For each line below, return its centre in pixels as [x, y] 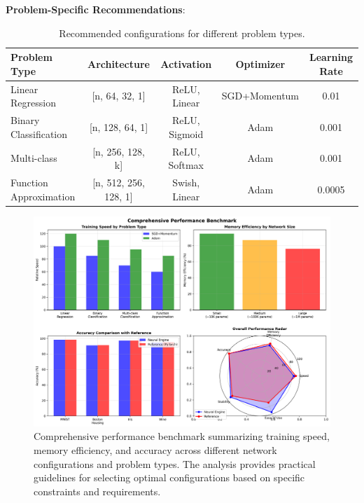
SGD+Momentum [260, 96]
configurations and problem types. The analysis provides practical [175, 463]
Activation [186, 63]
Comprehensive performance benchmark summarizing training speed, [182, 436]
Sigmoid [186, 133]
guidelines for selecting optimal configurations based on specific [169, 477]
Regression [33, 103]
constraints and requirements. [97, 491]
